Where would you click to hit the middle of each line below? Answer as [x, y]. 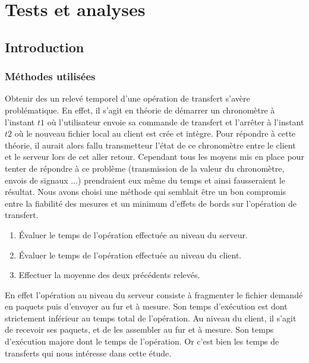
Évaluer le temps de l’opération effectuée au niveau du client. [130, 255]
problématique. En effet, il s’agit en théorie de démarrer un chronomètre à [140, 110]
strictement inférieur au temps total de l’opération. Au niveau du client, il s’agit [151, 318]
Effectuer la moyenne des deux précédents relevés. [109, 275]
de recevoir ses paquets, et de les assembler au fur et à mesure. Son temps [139, 329]
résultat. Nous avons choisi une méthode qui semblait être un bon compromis [146, 192]
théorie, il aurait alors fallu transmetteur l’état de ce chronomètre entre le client [150, 145]
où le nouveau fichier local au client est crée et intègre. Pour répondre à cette [155, 133]
